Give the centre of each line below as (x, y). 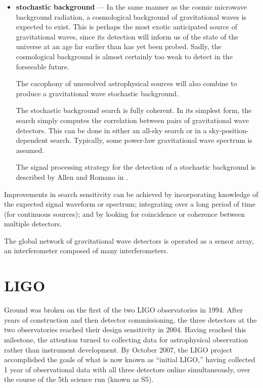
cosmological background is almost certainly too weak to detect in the (124, 56)
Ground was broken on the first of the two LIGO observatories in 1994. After (124, 310)
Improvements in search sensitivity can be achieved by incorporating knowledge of (131, 194)
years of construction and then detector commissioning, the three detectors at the (130, 319)
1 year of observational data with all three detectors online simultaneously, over (127, 369)
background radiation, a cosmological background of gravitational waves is (131, 16)
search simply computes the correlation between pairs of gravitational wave (132, 120)
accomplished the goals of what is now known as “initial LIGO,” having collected (130, 359)
